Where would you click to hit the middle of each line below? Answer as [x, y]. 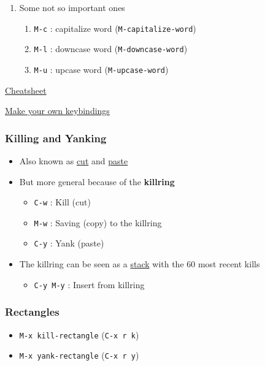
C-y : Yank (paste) [69, 243]
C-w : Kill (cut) [62, 202]
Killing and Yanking [56, 138]
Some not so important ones [72, 7]
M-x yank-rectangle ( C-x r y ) [79, 355]
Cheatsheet [26, 90]
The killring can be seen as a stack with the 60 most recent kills [140, 264]
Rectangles [32, 312]
